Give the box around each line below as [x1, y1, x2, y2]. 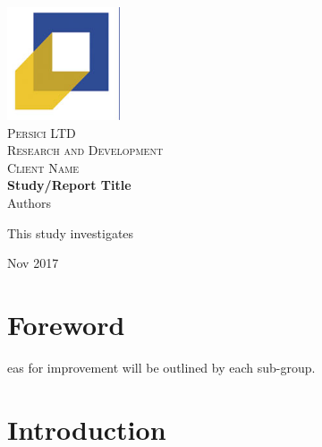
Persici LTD [7, 123, 76, 142]
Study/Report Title [7, 176, 131, 194]
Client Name [7, 158, 80, 176]
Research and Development [7, 141, 164, 159]
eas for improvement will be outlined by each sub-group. [7, 357, 316, 376]
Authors [7, 193, 52, 211]
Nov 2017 [7, 254, 59, 272]
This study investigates [7, 223, 134, 242]
